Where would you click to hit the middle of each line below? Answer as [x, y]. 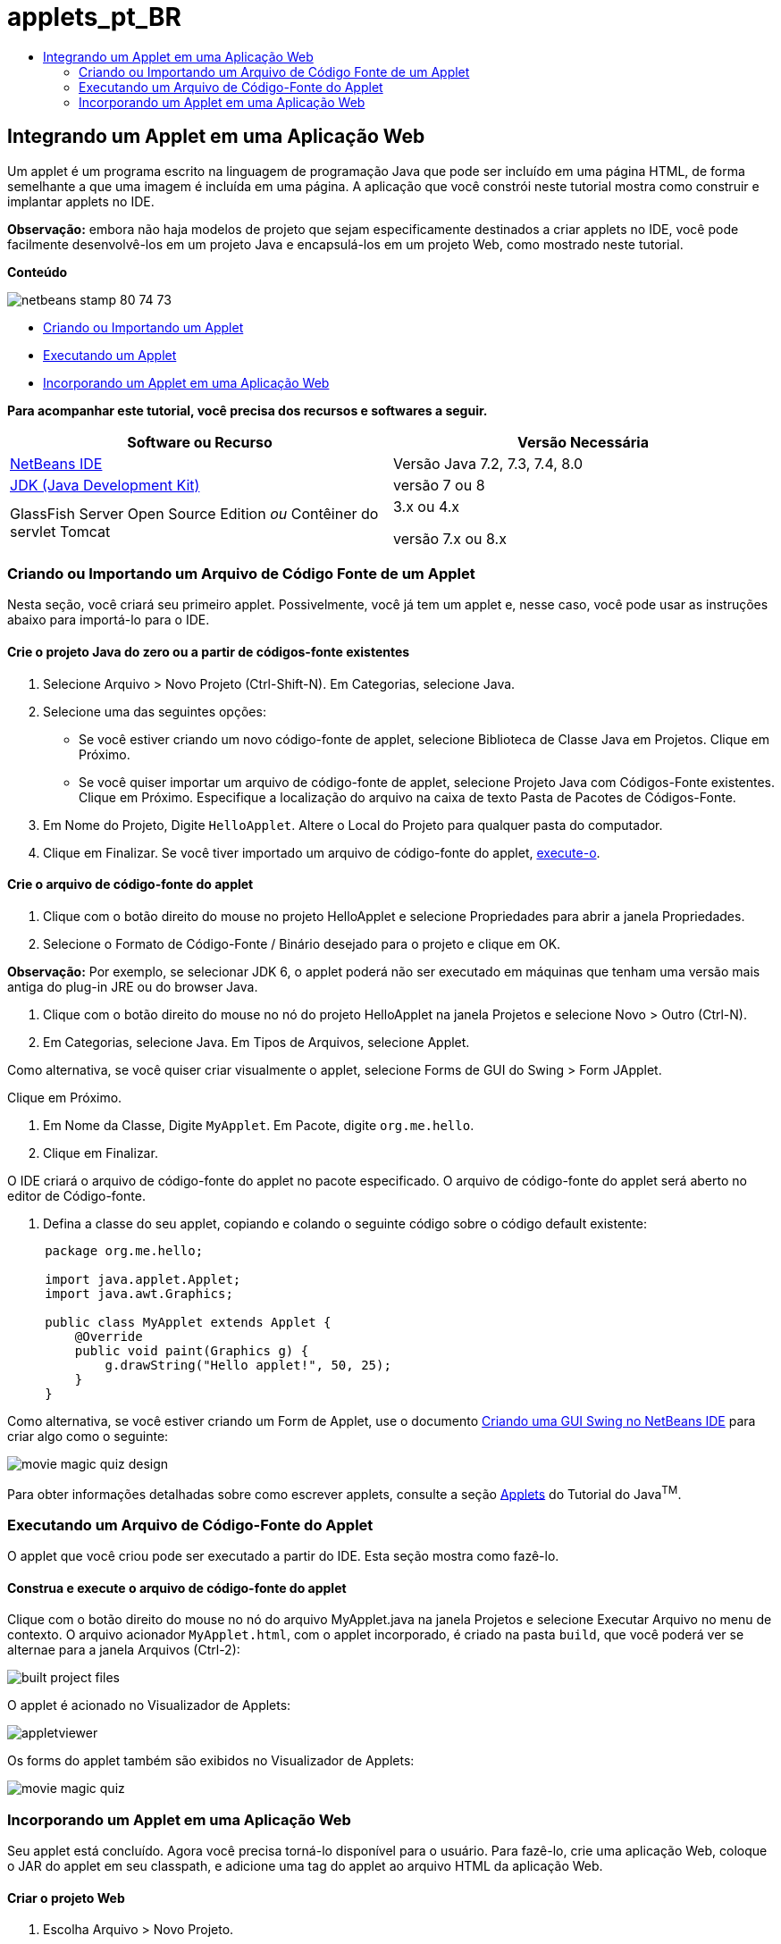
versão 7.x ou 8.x [450, 538]
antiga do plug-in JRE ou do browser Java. [133, 986]
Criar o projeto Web [66, 1898]
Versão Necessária [583, 442]
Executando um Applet [110, 355]
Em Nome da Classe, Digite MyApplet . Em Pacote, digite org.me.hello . [259, 1125]
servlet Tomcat [60, 531]
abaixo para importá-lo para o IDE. [109, 620]
